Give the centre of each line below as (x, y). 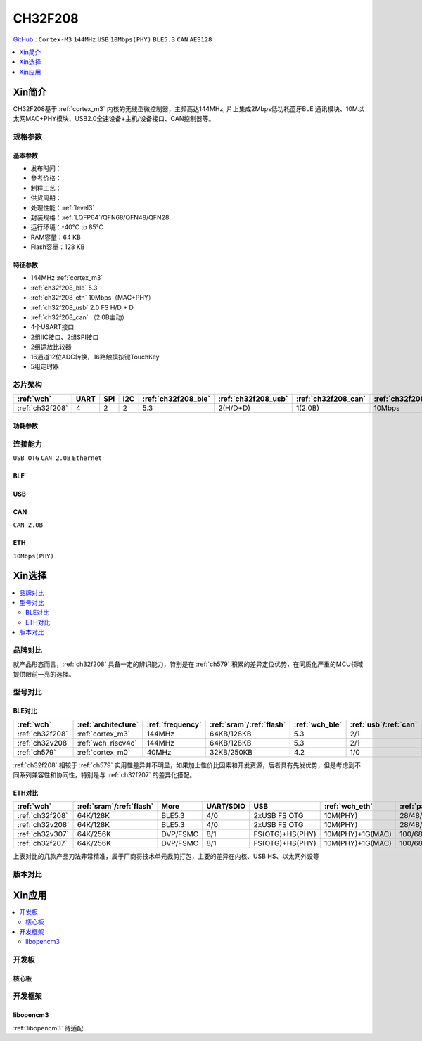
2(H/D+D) (235, 408)
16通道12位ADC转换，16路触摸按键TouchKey (95, 357)
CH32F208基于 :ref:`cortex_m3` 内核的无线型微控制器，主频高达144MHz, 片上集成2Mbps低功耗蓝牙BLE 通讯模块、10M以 (188, 108)
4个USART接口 (52, 327)
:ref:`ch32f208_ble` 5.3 (64, 288)
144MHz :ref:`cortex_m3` (67, 278)
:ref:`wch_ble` (318, 724)
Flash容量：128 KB (58, 247)
